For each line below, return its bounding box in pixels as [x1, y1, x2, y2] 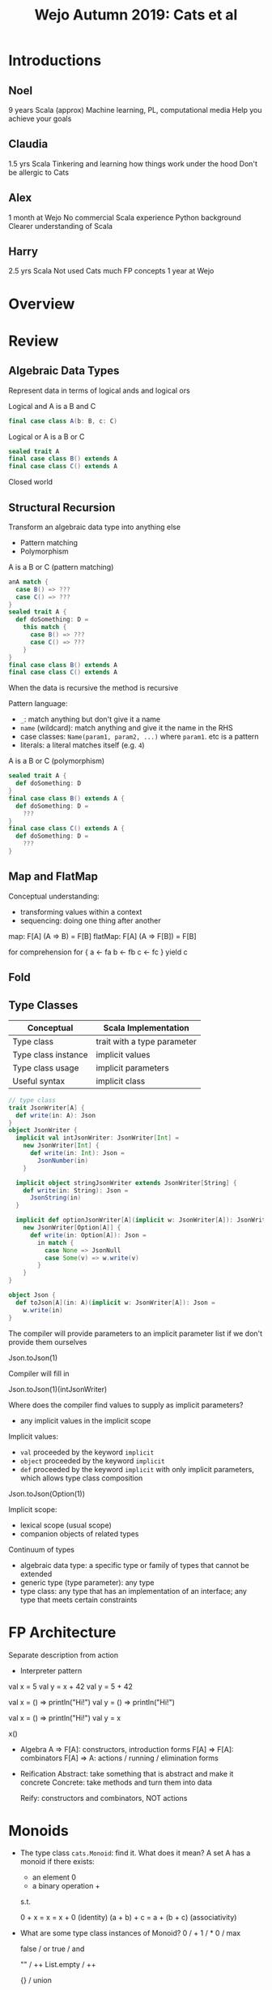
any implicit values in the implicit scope [19, 1415, 151, 1425]
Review [8, 331, 59, 350]
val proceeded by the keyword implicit [19, 1447, 155, 1457]
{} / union [19, 1975, 53, 1985]
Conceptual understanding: [8, 891, 100, 901]
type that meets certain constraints [19, 1595, 138, 1604]
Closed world [8, 477, 53, 487]
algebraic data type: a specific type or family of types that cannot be [19, 1560, 249, 1570]
